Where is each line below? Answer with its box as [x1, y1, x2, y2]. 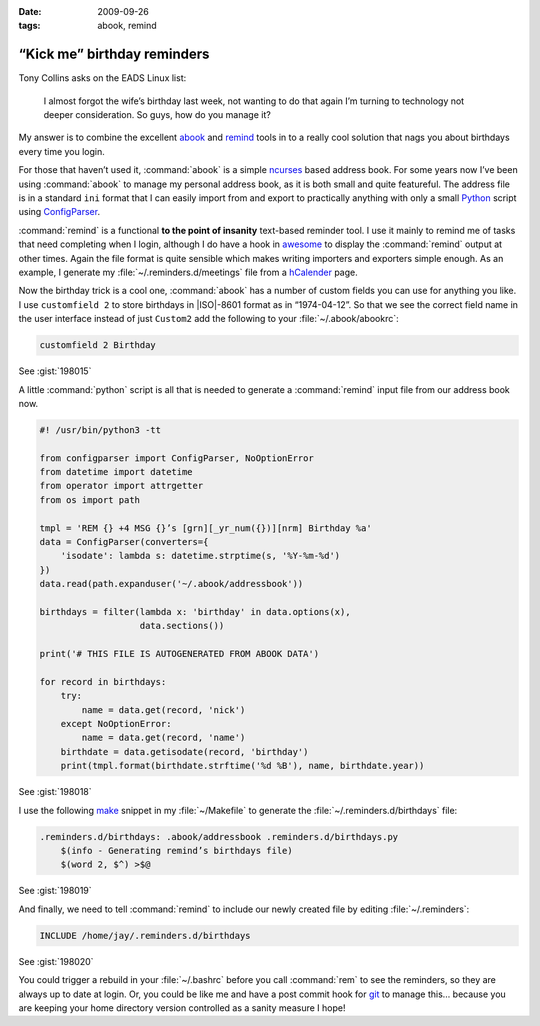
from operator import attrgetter [39, 480, 204, 492]
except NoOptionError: [60, 718, 172, 730]
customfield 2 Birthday [39, 340, 157, 351]
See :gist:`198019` [18, 885, 92, 897]
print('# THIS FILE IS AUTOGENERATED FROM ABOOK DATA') [39, 648, 320, 660]
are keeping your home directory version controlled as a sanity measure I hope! [18, 1001, 346, 1014]
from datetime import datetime [39, 466, 194, 478]
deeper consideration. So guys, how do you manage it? [43, 109, 272, 121]
